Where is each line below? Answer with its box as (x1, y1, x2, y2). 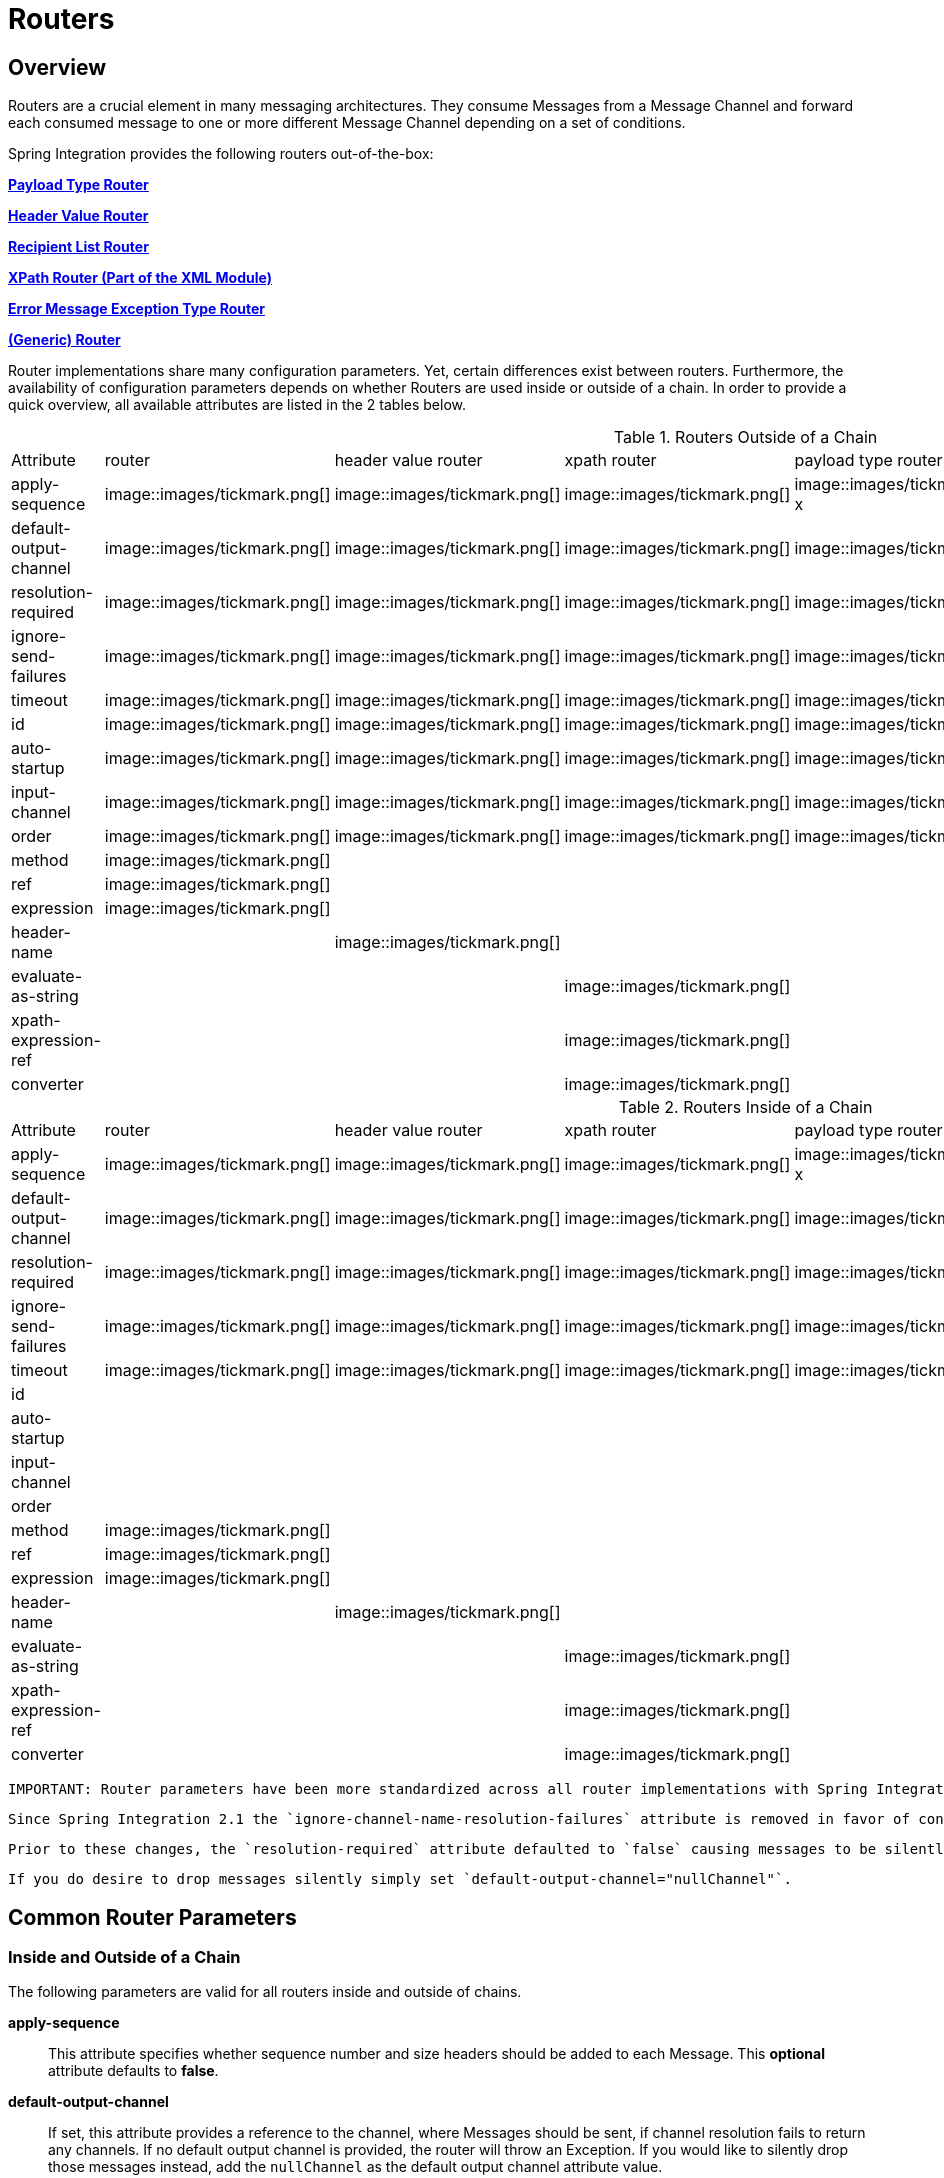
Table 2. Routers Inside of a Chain (618, 1097, 873, 1118)
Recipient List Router (8, 238, 149, 256)
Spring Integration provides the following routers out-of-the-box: (8, 145, 434, 163)
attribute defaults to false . (48, 2062, 219, 2080)
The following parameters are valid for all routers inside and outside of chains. (8, 1983, 522, 2001)
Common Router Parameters (8, 1904, 297, 1930)
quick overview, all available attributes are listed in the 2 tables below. (8, 396, 467, 414)
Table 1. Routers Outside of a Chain (613, 427, 878, 448)
